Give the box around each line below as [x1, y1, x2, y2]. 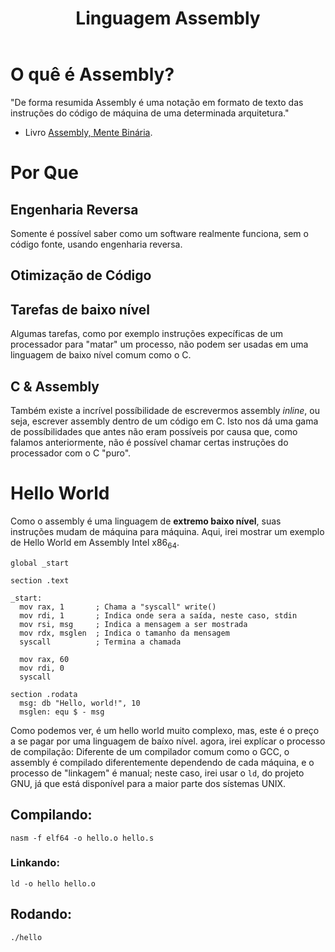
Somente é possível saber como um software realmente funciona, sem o [10, 227, 309, 239]
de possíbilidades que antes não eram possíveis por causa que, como [10, 425, 298, 437]
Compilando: [10, 807, 93, 824]
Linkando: [10, 856, 60, 870]
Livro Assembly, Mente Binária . [24, 126, 153, 138]
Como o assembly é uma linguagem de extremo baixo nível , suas [10, 515, 282, 527]
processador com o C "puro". [10, 447, 132, 459]
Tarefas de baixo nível [10, 301, 150, 318]
